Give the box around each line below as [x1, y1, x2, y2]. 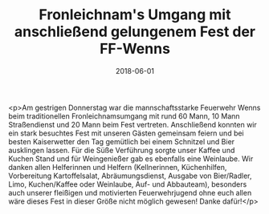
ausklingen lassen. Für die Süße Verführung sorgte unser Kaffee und [8, 145, 235, 155]
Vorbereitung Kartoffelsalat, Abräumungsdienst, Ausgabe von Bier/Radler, [8, 171, 252, 180]
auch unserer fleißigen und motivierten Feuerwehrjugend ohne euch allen [8, 188, 252, 197]
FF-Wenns [99, 40, 171, 58]
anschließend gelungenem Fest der [14, 22, 256, 41]
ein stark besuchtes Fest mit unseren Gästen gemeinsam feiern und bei [8, 128, 245, 138]
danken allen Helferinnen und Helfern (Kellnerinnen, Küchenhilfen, [8, 162, 227, 172]
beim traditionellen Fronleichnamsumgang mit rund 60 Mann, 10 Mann [8, 111, 240, 121]
